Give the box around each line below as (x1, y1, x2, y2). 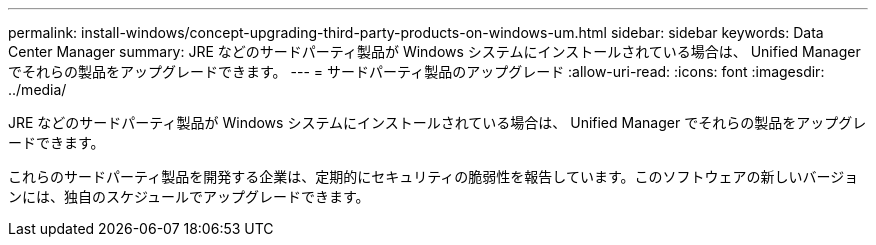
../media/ (8, 81, 67, 98)
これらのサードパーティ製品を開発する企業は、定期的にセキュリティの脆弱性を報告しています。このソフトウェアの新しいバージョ (8, 168, 859, 185)
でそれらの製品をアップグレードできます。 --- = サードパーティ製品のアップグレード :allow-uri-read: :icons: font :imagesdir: (8, 63, 825, 80)
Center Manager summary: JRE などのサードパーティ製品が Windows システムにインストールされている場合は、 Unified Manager (8, 43, 861, 60)
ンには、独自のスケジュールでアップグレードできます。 (8, 188, 370, 205)
